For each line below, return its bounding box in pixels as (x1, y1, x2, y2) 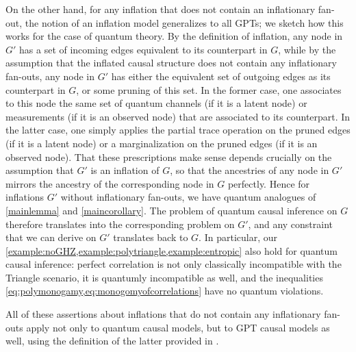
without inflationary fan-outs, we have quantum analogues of (60, 190, 316, 204)
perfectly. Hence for (227, 176, 310, 190)
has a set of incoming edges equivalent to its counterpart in (19, 42, 268, 56)
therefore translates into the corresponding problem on (5, 216, 235, 231)
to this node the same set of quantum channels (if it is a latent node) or (5, 96, 307, 110)
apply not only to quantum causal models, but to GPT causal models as (26, 320, 330, 334)
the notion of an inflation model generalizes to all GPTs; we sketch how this (25, 15, 344, 29)
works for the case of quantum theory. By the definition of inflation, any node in (5, 29, 343, 43)
